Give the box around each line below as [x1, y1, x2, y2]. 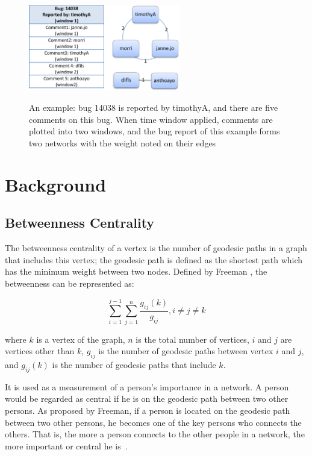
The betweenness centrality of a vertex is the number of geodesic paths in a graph [5, 242, 307, 254]
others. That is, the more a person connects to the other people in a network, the [5, 428, 305, 440]
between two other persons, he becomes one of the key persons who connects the [5, 416, 302, 428]
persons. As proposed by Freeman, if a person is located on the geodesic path [5, 404, 290, 417]
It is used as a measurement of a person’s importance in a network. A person [5, 380, 289, 393]
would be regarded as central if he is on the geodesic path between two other [5, 392, 289, 405]
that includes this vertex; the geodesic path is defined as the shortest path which [5, 253, 303, 266]
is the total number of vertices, [136, 333, 249, 345]
